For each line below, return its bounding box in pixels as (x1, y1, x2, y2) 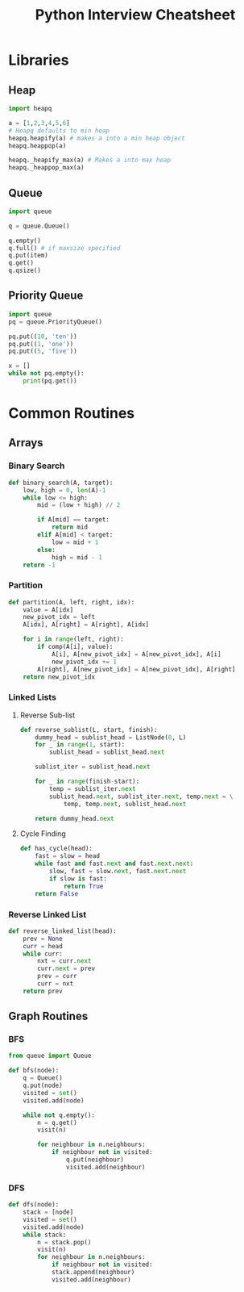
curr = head (23, 942, 63, 950)
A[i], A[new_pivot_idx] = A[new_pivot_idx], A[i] (51, 650, 221, 659)
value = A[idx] (23, 605, 74, 614)
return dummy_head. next (35, 814, 114, 822)
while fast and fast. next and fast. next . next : (35, 859, 194, 868)
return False (35, 889, 79, 897)
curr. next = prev (37, 964, 95, 973)
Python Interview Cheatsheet (35, 6, 236, 24)
